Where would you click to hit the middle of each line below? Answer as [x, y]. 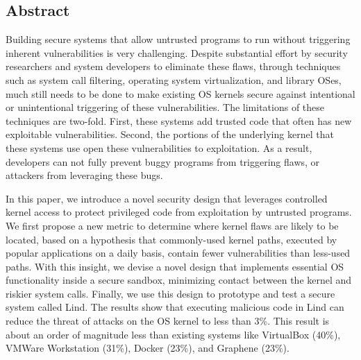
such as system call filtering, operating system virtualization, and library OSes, [174, 79]
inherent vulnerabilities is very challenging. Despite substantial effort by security [177, 52]
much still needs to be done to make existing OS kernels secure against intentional [180, 93]
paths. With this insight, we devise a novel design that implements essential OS [175, 266]
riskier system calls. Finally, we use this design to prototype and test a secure [170, 293]
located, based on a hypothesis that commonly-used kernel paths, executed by [171, 239]
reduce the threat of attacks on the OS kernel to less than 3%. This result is [168, 321]
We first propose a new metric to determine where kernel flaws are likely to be [172, 225]
